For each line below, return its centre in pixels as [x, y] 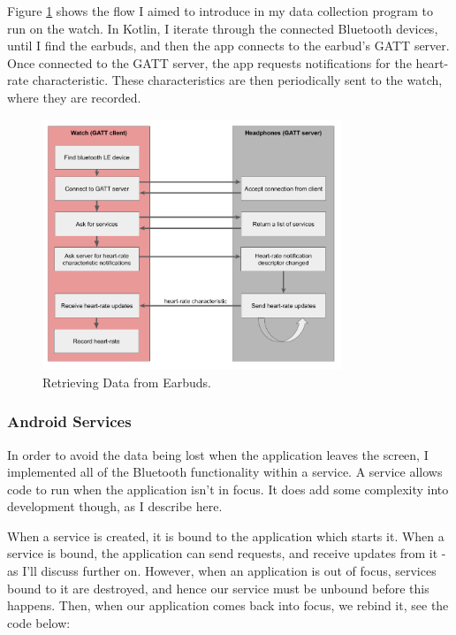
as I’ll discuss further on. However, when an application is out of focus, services [222, 571]
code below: [39, 622]
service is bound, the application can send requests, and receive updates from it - [227, 553]
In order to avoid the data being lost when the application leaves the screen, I [218, 454]
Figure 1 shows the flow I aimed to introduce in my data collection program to [220, 11]
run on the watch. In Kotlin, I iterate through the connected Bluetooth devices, [223, 28]
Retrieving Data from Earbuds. [127, 382]
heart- [432, 62]
